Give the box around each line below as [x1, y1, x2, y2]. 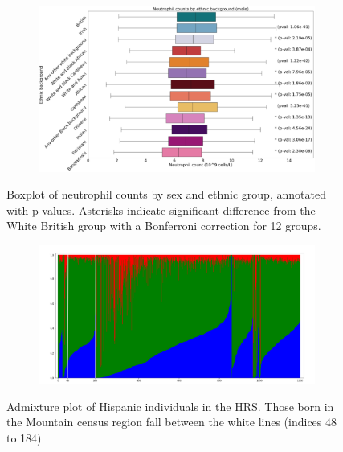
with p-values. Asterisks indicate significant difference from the [6, 201, 316, 218]
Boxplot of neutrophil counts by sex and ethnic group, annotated [6, 186, 326, 203]
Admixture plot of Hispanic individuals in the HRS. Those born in [6, 397, 334, 414]
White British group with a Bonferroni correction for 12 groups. [6, 217, 321, 234]
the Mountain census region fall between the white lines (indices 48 [6, 413, 337, 430]
